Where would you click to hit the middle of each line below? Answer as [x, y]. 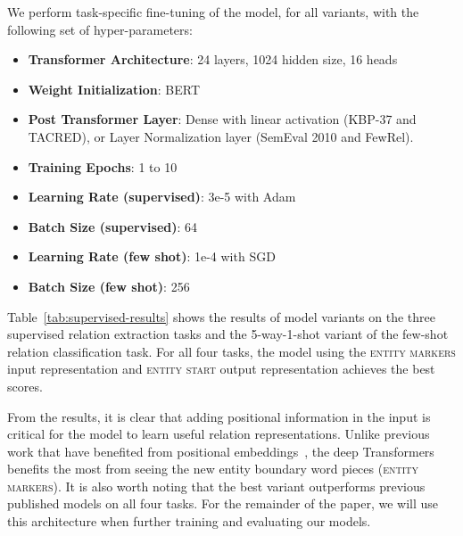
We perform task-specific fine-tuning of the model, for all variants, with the [213, 12]
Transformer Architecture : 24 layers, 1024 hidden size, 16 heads [213, 59]
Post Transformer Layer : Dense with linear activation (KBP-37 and [222, 119]
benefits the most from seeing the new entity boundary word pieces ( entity [213, 469]
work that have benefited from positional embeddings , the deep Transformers [221, 451]
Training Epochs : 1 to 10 [103, 166]
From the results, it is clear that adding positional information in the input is [219, 416]
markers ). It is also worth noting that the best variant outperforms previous [216, 486]
